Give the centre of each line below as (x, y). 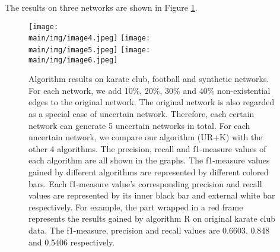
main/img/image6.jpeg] (73, 60)
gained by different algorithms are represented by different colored (149, 171)
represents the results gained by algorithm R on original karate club (152, 218)
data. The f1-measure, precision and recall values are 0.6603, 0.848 (149, 230)
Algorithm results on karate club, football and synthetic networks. (149, 79)
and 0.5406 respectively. (72, 242)
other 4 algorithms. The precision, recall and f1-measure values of (147, 148)
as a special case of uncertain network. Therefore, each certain (141, 114)
